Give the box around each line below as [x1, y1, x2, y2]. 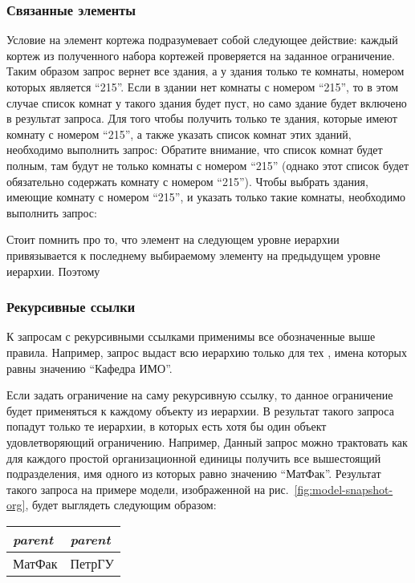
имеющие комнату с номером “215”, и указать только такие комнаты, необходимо [6, 188, 405, 205]
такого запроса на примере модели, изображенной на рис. [6, 480, 289, 497]
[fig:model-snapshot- [294, 480, 393, 497]
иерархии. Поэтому [6, 262, 100, 279]
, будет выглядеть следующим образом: [25, 496, 217, 513]
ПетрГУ [70, 553, 114, 573]
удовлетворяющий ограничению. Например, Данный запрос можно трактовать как [6, 433, 408, 450]
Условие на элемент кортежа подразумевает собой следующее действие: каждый [6, 31, 398, 48]
